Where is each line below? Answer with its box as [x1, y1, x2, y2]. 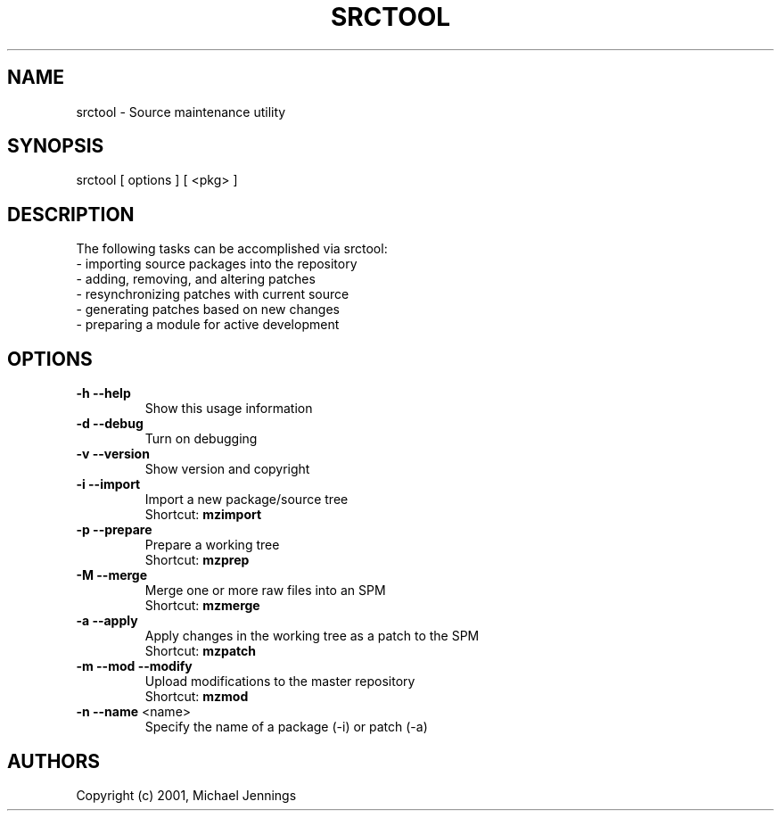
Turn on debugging [144, 431, 258, 447]
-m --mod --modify [76, 658, 193, 674]
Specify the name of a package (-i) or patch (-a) [144, 719, 428, 735]
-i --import [76, 476, 141, 492]
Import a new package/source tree [144, 492, 349, 508]
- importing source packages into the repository [76, 256, 358, 272]
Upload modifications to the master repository [144, 673, 415, 690]
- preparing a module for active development [76, 317, 340, 333]
